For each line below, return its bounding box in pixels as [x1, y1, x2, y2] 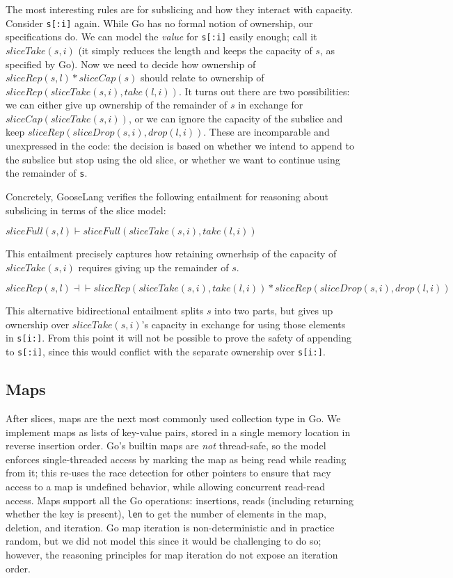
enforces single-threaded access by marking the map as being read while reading [6, 451, 347, 466]
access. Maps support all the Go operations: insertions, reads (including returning [6, 492, 353, 507]
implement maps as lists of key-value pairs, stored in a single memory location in [6, 424, 351, 439]
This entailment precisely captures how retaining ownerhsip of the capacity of [6, 246, 337, 261]
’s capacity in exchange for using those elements [141, 316, 346, 331]
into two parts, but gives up [214, 303, 333, 318]
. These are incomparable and [203, 125, 330, 139]
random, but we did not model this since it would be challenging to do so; [6, 533, 321, 548]
